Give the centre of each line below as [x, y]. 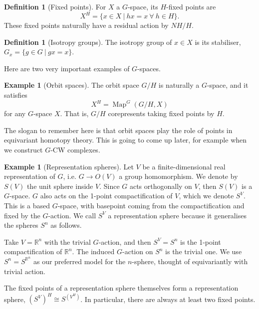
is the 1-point [200, 241]
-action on [138, 251]
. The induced [93, 251]
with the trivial [67, 241]
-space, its [143, 6]
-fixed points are [191, 6]
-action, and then [125, 241]
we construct [23, 149]
